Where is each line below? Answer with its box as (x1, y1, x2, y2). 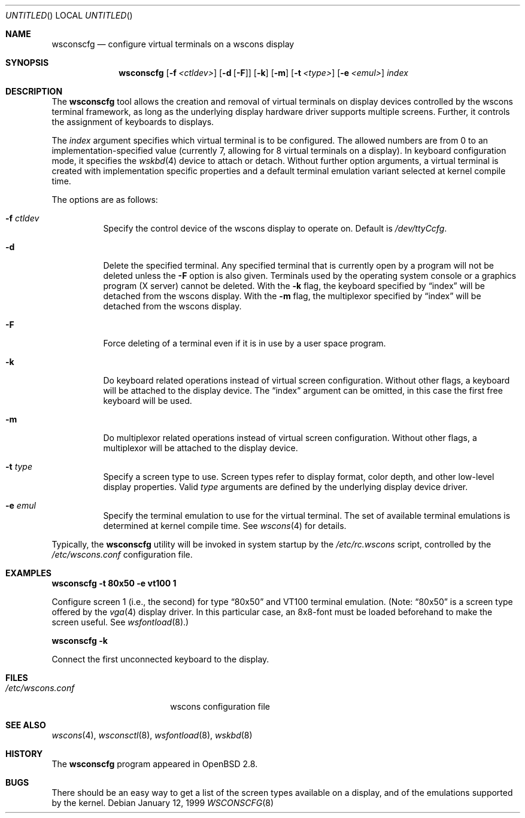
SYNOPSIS (5, 57, 49, 68)
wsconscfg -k (51, 635, 108, 646)
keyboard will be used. (103, 396, 192, 406)
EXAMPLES (5, 568, 51, 578)
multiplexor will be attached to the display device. (103, 443, 298, 453)
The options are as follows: (51, 194, 158, 205)
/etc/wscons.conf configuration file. (51, 549, 193, 559)
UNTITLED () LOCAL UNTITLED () (5, 10, 133, 20)
